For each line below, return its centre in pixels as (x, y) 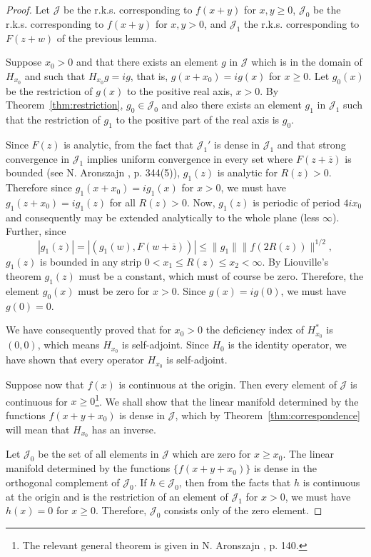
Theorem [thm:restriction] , (65, 105)
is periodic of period (296, 202)
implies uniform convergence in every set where (190, 158)
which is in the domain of (307, 62)
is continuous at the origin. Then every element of (228, 385)
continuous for (37, 401)
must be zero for (114, 291)
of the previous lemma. (107, 37)
